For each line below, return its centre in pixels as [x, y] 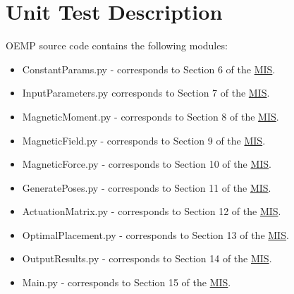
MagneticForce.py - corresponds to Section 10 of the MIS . [147, 164]
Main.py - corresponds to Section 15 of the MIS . [127, 282]
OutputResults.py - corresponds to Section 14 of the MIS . [147, 258]
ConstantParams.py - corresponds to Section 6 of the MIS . [149, 69]
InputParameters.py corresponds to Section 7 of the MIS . [146, 93]
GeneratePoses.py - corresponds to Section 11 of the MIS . [147, 187]
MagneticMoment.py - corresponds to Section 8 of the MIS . [151, 116]
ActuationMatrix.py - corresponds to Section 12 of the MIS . [152, 211]
